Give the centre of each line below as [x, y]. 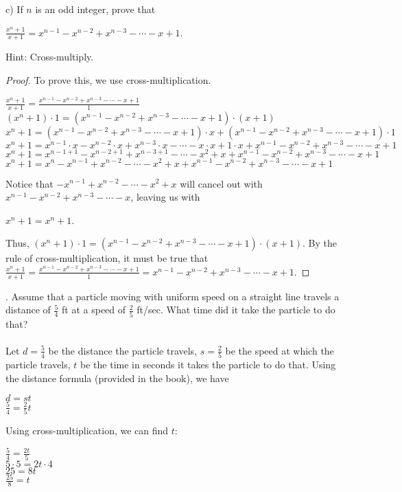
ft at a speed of [94, 310]
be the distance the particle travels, [123, 350]
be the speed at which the [280, 350]
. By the [319, 243]
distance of [28, 310]
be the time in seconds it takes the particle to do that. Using [208, 365]
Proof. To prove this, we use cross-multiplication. [108, 80]
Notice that [29, 183]
